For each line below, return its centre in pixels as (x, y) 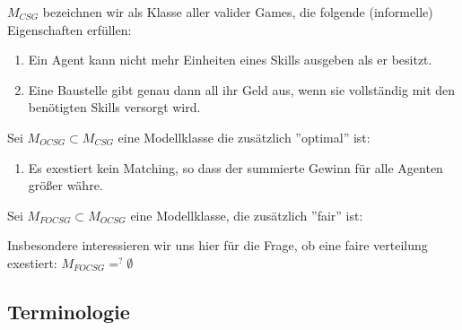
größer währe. (65, 185)
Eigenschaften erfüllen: (70, 29)
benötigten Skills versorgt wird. (114, 107)
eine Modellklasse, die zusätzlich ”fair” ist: (247, 215)
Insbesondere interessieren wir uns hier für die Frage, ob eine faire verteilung (218, 245)
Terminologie (69, 311)
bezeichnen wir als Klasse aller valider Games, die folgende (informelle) (238, 12)
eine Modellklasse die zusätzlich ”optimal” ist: (244, 137)
